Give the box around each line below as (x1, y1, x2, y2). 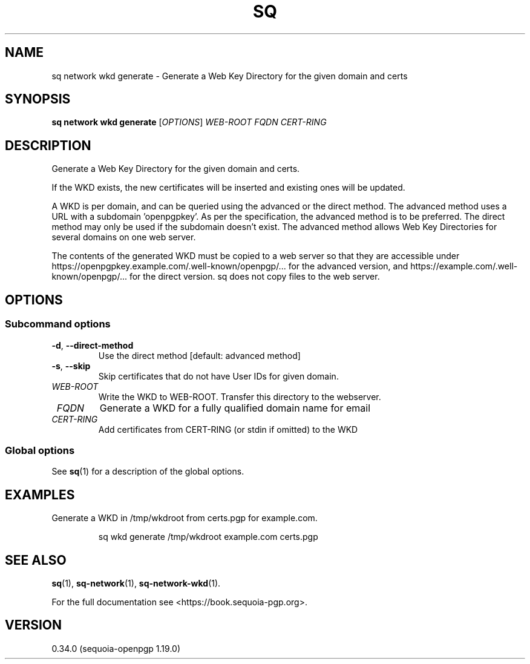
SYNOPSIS (5, 91, 71, 107)
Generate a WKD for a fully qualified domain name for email (99, 401, 371, 414)
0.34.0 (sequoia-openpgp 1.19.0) (51, 643, 181, 654)
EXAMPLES (5, 487, 75, 502)
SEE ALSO (5, 552, 67, 568)
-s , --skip (51, 360, 91, 371)
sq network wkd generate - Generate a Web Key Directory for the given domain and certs (51, 70, 408, 81)
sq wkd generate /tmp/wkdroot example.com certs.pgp (98, 531, 318, 542)
